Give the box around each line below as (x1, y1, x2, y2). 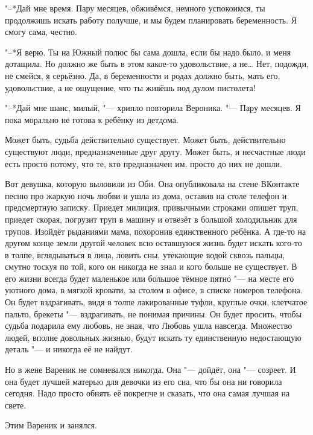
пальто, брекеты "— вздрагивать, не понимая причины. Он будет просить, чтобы (5, 307, 302, 320)
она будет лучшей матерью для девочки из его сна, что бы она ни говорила (5, 375, 282, 387)
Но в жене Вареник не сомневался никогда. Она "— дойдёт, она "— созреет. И (5, 363, 296, 376)
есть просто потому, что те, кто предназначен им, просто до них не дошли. (5, 157, 282, 170)
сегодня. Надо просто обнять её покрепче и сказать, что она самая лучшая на (5, 387, 290, 399)
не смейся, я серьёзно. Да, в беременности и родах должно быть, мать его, (5, 69, 280, 81)
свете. (5, 398, 27, 411)
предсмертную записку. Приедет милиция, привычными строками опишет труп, (5, 201, 299, 214)
